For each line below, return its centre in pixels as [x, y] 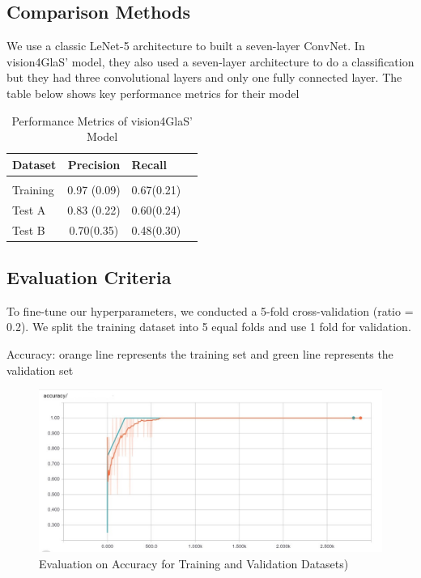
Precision [94, 164]
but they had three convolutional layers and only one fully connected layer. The [204, 77]
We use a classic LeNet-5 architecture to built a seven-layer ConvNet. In [186, 46]
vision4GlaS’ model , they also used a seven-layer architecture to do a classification [210, 61]
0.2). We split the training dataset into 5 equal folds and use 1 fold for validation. [209, 327]
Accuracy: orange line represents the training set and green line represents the [200, 354]
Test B [29, 229]
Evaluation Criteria [89, 277]
